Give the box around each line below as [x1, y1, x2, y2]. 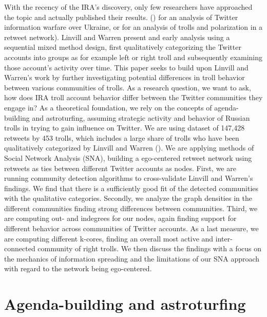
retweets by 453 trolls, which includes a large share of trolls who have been [4, 132, 239, 143]
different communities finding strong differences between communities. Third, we [4, 202, 258, 213]
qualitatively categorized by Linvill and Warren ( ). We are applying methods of [4, 142, 254, 153]
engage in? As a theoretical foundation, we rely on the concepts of [4, 102, 212, 113]
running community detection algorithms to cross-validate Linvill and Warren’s [4, 173, 253, 183]
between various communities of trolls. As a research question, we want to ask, [4, 82, 251, 92]
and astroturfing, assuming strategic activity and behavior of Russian [32, 112, 250, 123]
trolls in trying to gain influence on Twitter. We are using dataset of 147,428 [4, 122, 245, 133]
